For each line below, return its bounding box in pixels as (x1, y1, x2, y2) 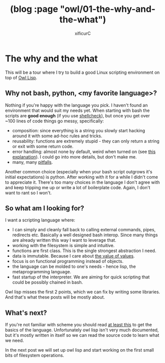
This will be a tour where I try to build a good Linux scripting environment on (5, 69, 160, 75)
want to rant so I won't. (5, 190, 52, 196)
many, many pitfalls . (12, 159, 53, 165)
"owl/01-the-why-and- (60, 3, 156, 15)
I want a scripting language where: (5, 217, 75, 223)
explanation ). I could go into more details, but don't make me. (12, 154, 137, 159)
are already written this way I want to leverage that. (12, 237, 117, 243)
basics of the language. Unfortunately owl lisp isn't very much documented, (5, 327, 159, 333)
